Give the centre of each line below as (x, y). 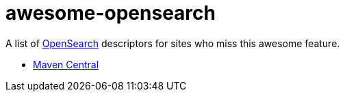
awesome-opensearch (111, 13)
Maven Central (66, 64)
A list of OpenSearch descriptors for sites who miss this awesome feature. (173, 43)
